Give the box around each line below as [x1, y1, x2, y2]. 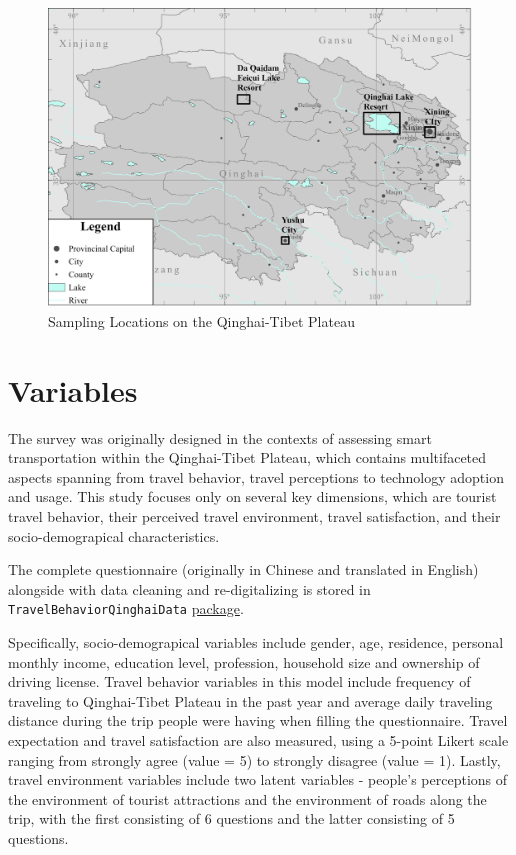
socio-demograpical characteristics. [8, 525, 220, 546]
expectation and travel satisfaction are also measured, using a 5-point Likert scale [8, 730, 509, 751]
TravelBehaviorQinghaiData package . [8, 598, 244, 619]
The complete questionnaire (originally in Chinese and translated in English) [8, 559, 479, 580]
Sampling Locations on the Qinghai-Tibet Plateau [48, 310, 355, 331]
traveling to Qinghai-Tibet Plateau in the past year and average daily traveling [8, 690, 493, 711]
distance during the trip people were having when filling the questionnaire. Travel [8, 710, 508, 731]
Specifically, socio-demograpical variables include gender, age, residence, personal [8, 632, 504, 653]
